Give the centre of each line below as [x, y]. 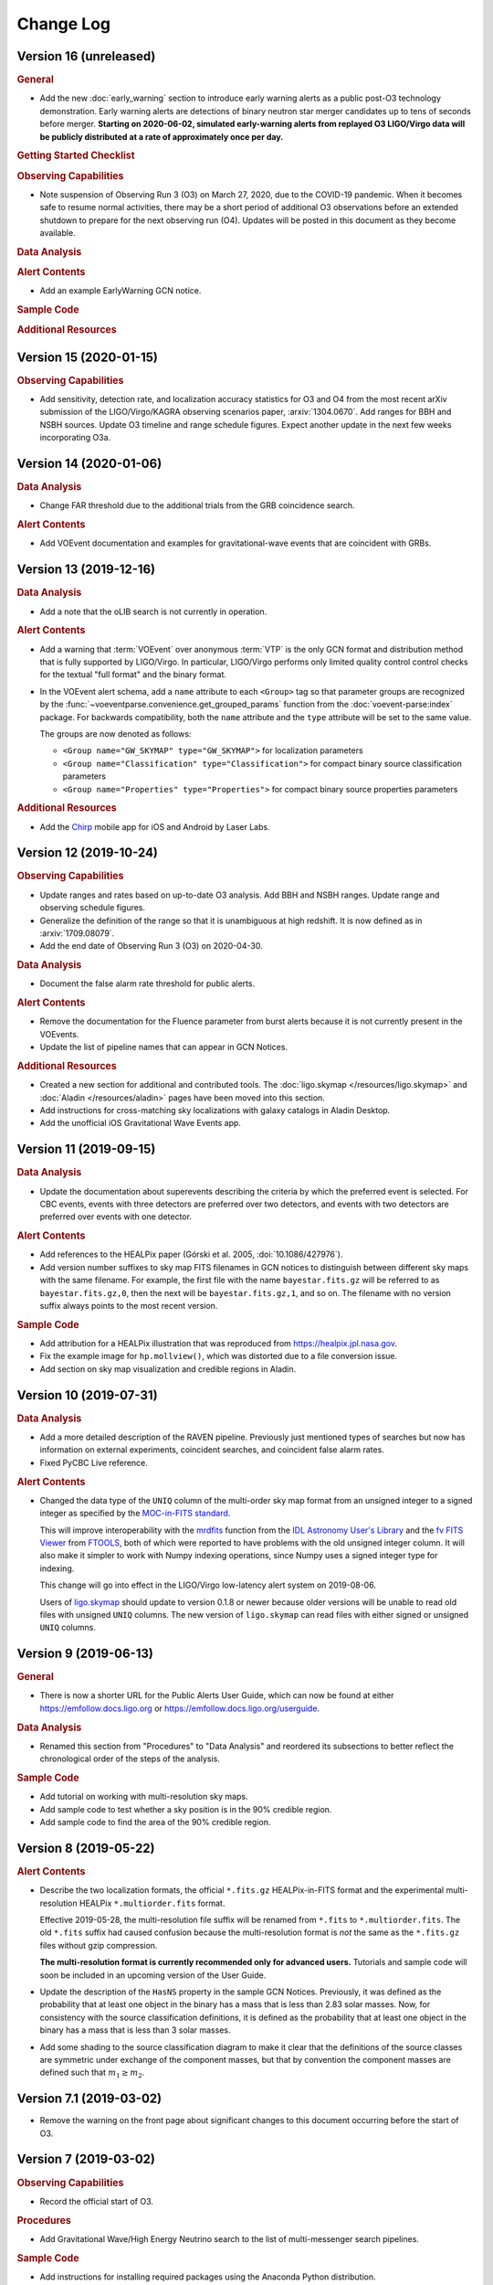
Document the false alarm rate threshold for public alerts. [147, 983]
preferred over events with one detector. [115, 1217]
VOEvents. [59, 1034]
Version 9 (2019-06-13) [85, 1654]
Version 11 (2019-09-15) [86, 1149]
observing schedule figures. [93, 908]
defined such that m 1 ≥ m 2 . [92, 2073]
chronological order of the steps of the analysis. [130, 1759]
